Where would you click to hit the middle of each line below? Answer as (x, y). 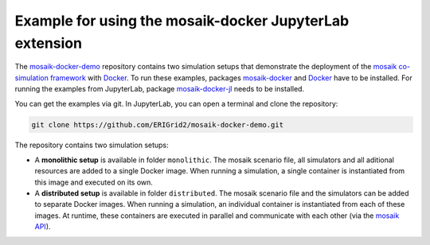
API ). (43, 227)
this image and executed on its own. (94, 182)
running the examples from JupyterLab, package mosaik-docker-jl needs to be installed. (160, 89)
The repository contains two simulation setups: (92, 145)
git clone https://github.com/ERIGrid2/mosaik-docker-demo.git (158, 124)
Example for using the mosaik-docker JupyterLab (182, 21)
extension (49, 43)
